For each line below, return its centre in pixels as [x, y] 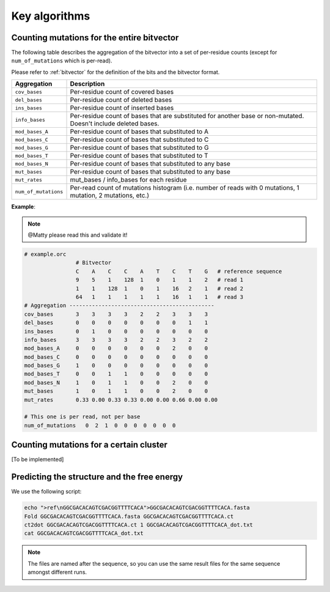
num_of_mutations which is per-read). [62, 61]
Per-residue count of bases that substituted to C [139, 139]
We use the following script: [46, 492]
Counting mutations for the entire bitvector [95, 38]
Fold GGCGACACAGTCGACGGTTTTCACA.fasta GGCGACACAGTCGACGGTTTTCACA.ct [129, 516]
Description [87, 84]
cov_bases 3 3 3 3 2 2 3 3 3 [116, 314]
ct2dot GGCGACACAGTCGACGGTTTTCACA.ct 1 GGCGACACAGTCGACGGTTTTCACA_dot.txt [139, 525]
